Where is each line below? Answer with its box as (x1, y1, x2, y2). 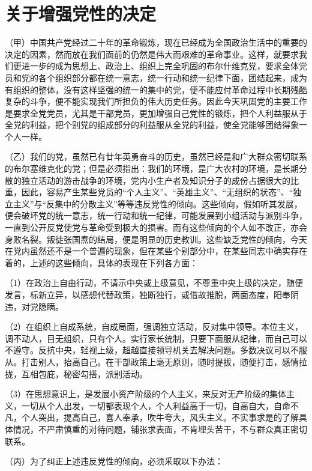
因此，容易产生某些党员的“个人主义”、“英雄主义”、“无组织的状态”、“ (21, 186, 293, 198)
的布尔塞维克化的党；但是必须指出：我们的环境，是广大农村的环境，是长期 (5, 162, 299, 175)
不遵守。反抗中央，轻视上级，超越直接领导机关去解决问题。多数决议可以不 (5, 344, 299, 356)
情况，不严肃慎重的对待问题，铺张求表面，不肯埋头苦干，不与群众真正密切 (13, 422, 307, 435)
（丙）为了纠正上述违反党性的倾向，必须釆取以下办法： (5, 455, 223, 467)
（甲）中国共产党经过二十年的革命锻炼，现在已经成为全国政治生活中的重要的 (5, 36, 307, 49)
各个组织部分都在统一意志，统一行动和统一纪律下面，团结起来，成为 (38, 71, 307, 84)
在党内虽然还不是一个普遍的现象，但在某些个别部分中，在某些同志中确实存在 (5, 245, 307, 257)
